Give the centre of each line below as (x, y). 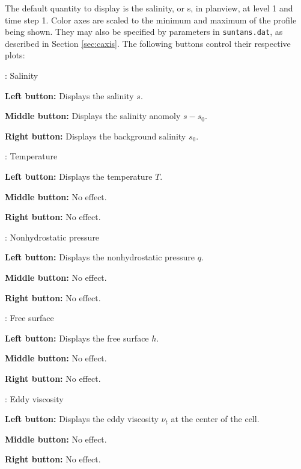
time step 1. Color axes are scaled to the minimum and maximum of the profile (151, 20)
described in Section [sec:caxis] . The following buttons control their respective (148, 43)
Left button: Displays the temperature (79, 176)
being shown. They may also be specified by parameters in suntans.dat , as (144, 32)
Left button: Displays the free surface (77, 338)
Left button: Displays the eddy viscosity (82, 419)
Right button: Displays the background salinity (96, 136)
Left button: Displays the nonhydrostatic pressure (100, 257)
